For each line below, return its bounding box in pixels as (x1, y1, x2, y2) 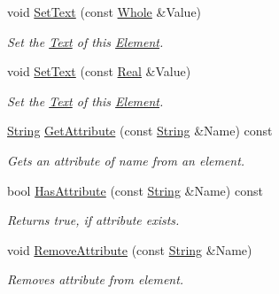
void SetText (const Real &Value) (7, 62, 191, 81)
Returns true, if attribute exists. (7, 211, 180, 229)
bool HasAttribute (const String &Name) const (7, 181, 263, 199)
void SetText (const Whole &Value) (7, 3, 202, 20)
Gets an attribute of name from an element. (7, 151, 245, 169)
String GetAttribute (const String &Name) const (7, 121, 273, 140)
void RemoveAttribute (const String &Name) (7, 240, 252, 259)
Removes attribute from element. (7, 270, 184, 289)
